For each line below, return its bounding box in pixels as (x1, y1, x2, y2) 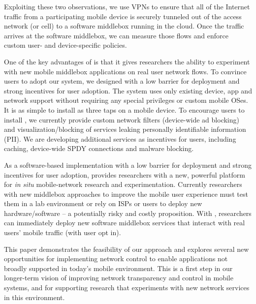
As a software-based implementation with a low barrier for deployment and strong (4, 159, 252, 170)
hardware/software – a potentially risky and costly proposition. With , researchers (4, 208, 252, 218)
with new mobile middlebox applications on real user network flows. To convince (4, 66, 247, 76)
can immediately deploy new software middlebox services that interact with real (4, 217, 245, 228)
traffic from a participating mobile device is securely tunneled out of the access (4, 11, 242, 21)
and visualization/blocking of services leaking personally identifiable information (4, 124, 246, 134)
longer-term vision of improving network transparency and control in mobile (4, 273, 233, 283)
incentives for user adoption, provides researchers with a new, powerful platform (4, 169, 245, 180)
